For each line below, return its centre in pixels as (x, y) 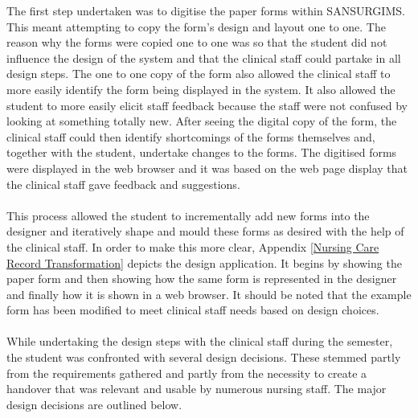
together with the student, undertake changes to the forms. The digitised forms (202, 152)
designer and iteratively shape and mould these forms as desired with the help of (205, 231)
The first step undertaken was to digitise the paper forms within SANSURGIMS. (206, 10)
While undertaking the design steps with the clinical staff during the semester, (200, 341)
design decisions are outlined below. (94, 404)
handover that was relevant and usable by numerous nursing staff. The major (197, 389)
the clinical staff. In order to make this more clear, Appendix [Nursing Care (193, 246)
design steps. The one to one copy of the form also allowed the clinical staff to (199, 74)
